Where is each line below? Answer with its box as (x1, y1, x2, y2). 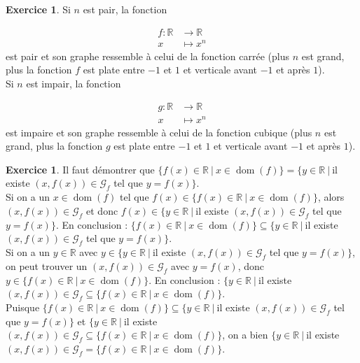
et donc (86, 203, 118, 218)
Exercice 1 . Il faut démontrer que (6, 162, 155, 176)
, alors (317, 190, 345, 204)
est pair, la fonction (83, 2, 167, 16)
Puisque (6, 300, 40, 314)
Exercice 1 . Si (6, 2, 71, 16)
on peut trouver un (6, 258, 88, 273)
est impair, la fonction (26, 76, 121, 90)
